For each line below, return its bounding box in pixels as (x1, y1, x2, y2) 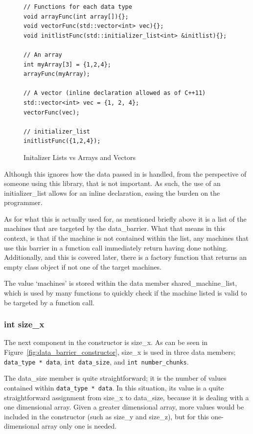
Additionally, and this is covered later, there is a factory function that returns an (4, 252, 247, 262)
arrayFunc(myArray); (23, 70, 91, 78)
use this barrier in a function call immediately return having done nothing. (4, 242, 228, 252)
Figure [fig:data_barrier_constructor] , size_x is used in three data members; (4, 347, 236, 357)
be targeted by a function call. (4, 297, 95, 307)
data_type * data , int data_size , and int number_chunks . (4, 356, 189, 366)
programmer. (4, 197, 43, 207)
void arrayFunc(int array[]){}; (23, 13, 129, 20)
